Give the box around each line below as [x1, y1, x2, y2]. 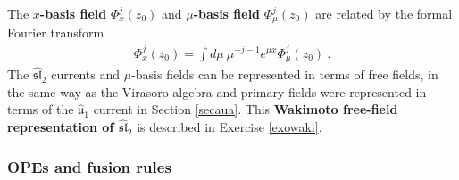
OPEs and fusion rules [7, 155, 171, 177]
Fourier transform [7, 23, 104, 42]
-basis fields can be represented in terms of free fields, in [131, 65, 438, 84]
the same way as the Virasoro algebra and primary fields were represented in [7, 82, 427, 101]
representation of [7, 118, 114, 136]
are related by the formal [315, 4, 453, 22]
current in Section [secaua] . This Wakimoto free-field [93, 100, 398, 119]
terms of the [7, 100, 74, 119]
